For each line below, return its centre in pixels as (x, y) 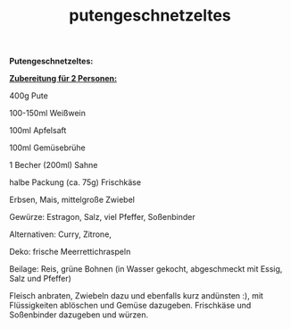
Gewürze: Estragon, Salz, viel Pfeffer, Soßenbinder (102, 217)
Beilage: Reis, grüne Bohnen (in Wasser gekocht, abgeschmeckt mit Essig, (146, 269)
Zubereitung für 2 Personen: (63, 79)
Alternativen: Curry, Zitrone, (60, 234)
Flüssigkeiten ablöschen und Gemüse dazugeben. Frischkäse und (130, 306)
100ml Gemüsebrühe (48, 148)
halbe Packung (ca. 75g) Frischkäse (75, 182)
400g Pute (29, 96)
